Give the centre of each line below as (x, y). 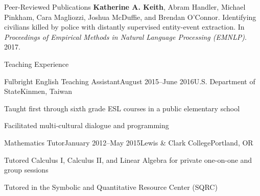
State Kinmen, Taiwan (38, 91)
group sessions (26, 170)
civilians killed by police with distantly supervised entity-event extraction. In (124, 27)
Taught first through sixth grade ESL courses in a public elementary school (122, 108)
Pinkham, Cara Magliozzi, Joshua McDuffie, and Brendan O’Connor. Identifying (130, 17)
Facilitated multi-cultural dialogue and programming (87, 125)
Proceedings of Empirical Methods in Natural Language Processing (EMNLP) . (125, 36)
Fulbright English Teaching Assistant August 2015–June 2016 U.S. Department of (130, 81)
